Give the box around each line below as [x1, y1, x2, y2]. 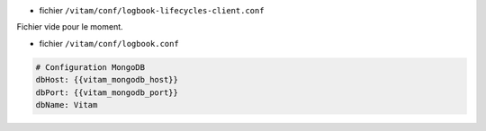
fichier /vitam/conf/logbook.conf [39, 38, 179, 48]
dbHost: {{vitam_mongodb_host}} [35, 74, 179, 85]
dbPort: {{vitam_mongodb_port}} [35, 87, 179, 98]
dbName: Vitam [35, 100, 98, 109]
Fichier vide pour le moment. [16, 22, 123, 32]
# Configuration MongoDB [35, 62, 146, 72]
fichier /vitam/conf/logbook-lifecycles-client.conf [39, 5, 265, 15]
